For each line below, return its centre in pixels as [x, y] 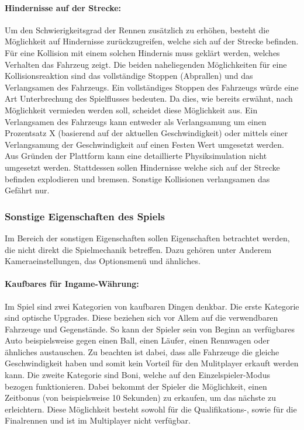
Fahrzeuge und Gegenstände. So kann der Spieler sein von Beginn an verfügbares [150, 329]
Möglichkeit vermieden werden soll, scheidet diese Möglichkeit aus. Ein [131, 110]
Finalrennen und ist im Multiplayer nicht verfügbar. [98, 420]
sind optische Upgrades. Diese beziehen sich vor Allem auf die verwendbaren [141, 318]
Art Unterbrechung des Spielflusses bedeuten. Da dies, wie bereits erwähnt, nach [149, 98]
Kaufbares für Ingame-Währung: [72, 284]
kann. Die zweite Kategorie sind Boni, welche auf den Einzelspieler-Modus [137, 375]
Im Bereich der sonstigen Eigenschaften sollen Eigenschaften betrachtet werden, [147, 237]
